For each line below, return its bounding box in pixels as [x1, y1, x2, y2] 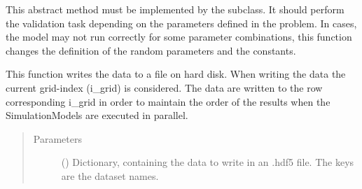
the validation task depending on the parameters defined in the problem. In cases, [6, 15, 357, 30]
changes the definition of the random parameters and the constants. [6, 43, 296, 57]
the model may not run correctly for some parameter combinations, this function [6, 29, 352, 44]
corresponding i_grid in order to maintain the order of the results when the [6, 94, 330, 108]
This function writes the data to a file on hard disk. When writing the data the [6, 66, 346, 81]
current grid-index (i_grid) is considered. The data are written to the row [6, 80, 323, 94]
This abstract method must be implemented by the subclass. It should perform [6, 2, 344, 16]
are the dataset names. [61, 168, 159, 183]
